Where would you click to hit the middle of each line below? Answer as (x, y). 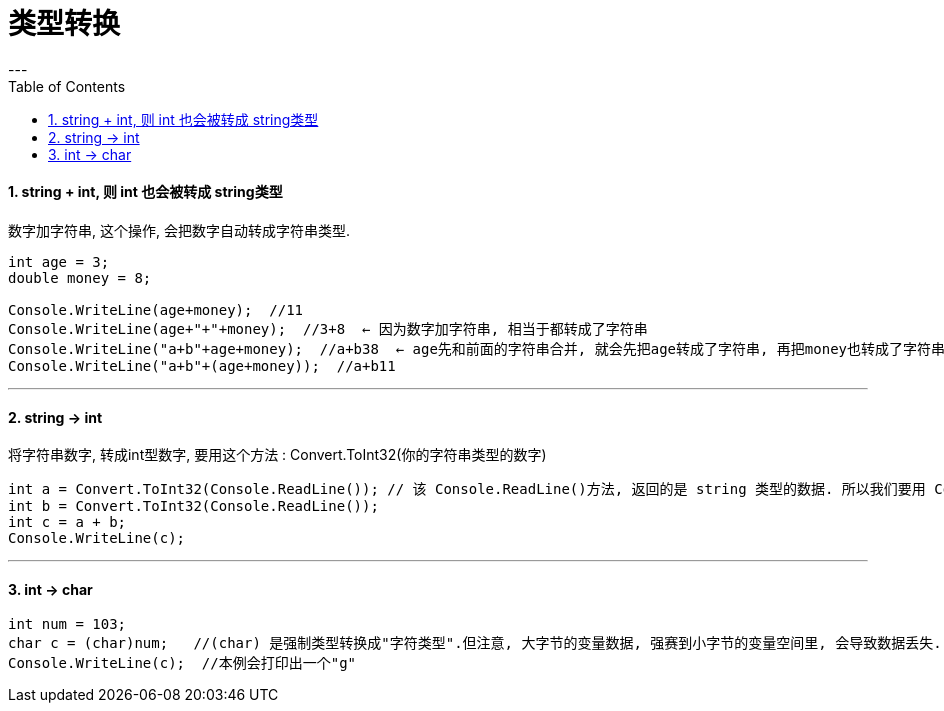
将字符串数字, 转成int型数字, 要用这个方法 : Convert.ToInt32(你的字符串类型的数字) (277, 455)
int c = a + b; (67, 522)
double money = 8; (80, 277)
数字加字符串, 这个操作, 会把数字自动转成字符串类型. (179, 230)
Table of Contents (67, 86)
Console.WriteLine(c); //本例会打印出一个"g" (182, 663)
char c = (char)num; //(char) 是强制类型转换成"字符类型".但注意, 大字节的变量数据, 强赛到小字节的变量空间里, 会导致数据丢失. (475, 643)
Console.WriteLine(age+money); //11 (156, 309)
